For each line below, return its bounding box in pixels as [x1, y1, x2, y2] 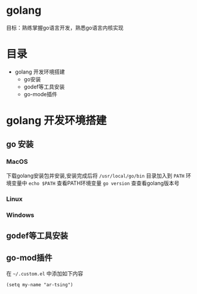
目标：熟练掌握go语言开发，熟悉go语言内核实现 [6, 24, 124, 31]
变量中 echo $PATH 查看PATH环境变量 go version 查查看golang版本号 [11, 179, 180, 186]
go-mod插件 [6, 253, 53, 263]
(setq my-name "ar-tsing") [6, 281, 73, 287]
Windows [6, 210, 35, 219]
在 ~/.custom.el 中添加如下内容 [6, 269, 84, 277]
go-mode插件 [23, 90, 58, 97]
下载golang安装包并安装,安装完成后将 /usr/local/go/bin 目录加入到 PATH [6, 171, 185, 179]
